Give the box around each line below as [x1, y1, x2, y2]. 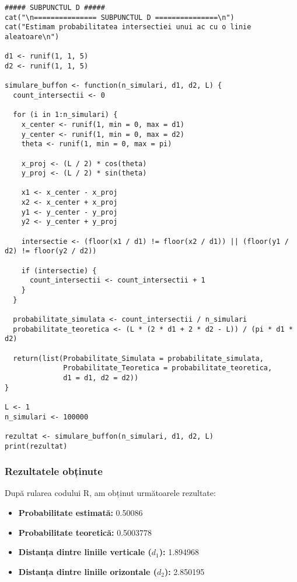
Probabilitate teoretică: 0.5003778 [18, 526, 152, 538]
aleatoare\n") [5, 32, 60, 41]
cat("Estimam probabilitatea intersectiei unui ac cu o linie [5, 23, 251, 32]
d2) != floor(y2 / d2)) [5, 247, 97, 256]
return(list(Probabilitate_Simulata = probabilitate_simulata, [13, 354, 264, 363]
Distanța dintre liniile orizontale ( [18, 565, 157, 577]
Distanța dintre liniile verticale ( [18, 546, 152, 558]
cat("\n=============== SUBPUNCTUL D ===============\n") [5, 13, 235, 22]
